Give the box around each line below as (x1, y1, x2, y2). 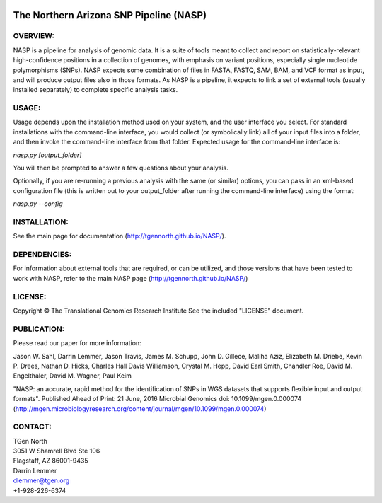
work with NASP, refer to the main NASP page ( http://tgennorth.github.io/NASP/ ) (13, 274, 248, 282)
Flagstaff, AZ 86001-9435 (13, 456, 88, 465)
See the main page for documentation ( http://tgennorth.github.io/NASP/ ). (13, 232, 226, 241)
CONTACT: (13, 422, 52, 432)
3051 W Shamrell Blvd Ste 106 (13, 446, 100, 456)
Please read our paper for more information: (13, 339, 141, 347)
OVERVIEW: (13, 31, 54, 41)
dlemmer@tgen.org (13, 476, 70, 485)
